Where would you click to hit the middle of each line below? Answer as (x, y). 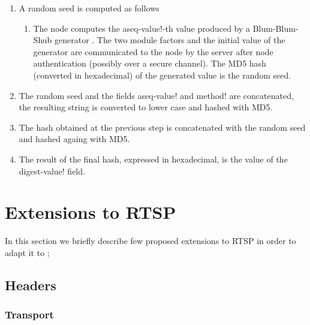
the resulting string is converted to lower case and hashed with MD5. (146, 107)
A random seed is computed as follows (89, 8)
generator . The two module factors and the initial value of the (170, 40)
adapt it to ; (27, 252)
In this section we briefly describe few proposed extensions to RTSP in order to (151, 241)
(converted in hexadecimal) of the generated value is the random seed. (162, 75)
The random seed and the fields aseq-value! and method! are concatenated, (156, 95)
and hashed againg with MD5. (74, 139)
